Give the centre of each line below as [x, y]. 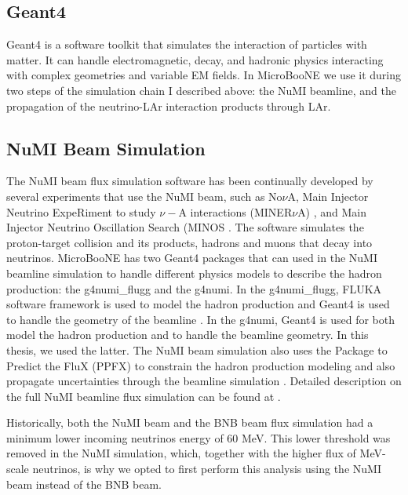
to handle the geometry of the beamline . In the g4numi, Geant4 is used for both [201, 319]
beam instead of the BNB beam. [84, 484]
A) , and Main [332, 211]
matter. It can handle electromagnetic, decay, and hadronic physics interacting [195, 59]
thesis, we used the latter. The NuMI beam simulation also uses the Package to [197, 349]
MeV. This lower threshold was [316, 437]
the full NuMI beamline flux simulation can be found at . [144, 396]
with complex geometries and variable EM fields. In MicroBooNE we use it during [204, 75]
